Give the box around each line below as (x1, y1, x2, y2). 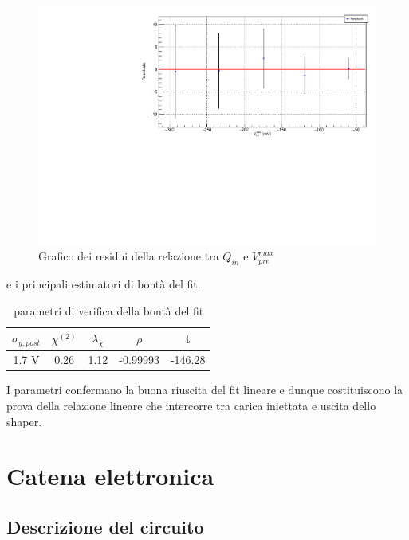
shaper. (6, 413, 42, 429)
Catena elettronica (6, 460, 214, 492)
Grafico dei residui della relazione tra (38, 248, 219, 264)
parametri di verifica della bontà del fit (14, 302, 204, 319)
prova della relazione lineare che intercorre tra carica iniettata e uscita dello (6, 397, 376, 413)
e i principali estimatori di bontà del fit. (6, 276, 201, 292)
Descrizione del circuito (6, 514, 204, 538)
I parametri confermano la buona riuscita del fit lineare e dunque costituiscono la (6, 382, 403, 398)
